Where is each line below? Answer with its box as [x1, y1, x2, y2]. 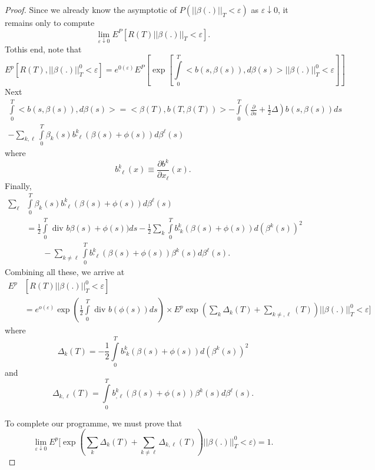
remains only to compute [5, 16, 95, 28]
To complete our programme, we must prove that [5, 416, 182, 429]
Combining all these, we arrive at [5, 265, 125, 277]
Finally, [5, 179, 32, 191]
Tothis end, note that [5, 42, 82, 55]
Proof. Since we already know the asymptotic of [5, 4, 177, 15]
